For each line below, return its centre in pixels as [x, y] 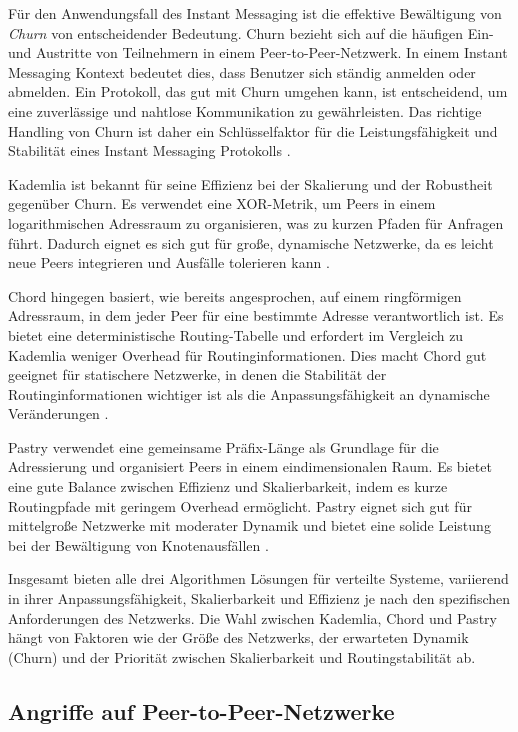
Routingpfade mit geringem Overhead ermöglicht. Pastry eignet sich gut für [240, 505]
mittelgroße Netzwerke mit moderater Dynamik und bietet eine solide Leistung [249, 525]
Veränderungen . [58, 413]
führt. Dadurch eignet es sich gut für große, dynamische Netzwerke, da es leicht [251, 242]
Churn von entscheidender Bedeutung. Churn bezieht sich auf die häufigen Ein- [251, 32]
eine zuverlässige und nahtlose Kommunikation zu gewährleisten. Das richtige [245, 110]
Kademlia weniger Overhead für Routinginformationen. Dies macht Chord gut [247, 354]
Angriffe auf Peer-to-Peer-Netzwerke [201, 710]
